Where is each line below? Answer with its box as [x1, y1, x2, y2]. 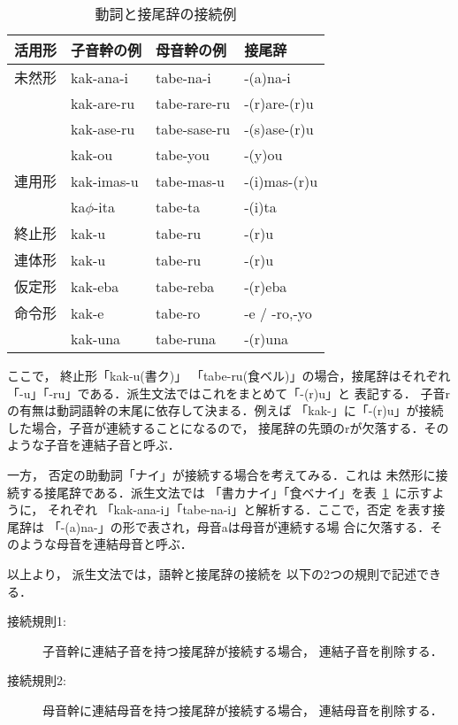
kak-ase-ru [71, 119, 135, 139]
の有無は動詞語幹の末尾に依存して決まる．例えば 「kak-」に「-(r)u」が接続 [7, 401, 444, 420]
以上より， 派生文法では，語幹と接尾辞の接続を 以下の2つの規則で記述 [7, 564, 417, 582]
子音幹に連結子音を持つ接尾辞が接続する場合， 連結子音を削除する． [42, 641, 443, 659]
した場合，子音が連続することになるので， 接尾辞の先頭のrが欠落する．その [7, 418, 449, 436]
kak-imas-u [71, 170, 139, 191]
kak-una [71, 328, 121, 349]
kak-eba [71, 275, 119, 297]
